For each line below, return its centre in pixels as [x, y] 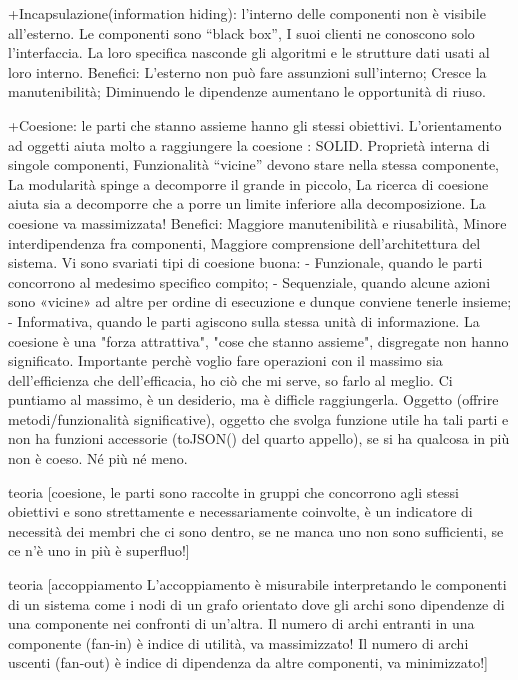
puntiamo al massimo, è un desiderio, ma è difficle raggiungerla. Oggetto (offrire [253, 399]
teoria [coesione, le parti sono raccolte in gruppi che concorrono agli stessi [233, 491]
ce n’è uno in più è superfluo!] [99, 550]
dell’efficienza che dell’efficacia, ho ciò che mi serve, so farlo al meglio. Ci [230, 379]
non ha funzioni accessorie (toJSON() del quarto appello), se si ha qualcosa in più [259, 438]
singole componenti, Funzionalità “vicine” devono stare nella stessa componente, [253, 164]
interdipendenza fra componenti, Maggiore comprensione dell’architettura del [244, 242]
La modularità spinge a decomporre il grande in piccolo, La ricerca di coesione [248, 183]
